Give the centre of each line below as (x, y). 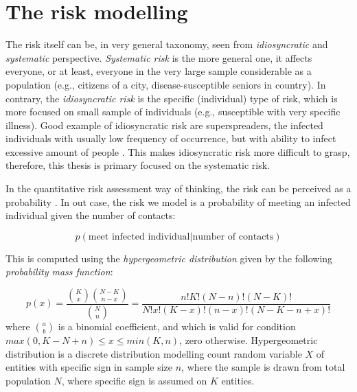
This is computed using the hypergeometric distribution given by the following (169, 258)
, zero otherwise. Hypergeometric (249, 339)
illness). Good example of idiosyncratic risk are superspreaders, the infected (164, 125)
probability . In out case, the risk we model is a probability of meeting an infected (178, 201)
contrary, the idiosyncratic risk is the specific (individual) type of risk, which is (172, 98)
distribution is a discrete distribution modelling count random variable (154, 353)
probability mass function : (59, 272)
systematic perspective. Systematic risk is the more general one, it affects (159, 57)
